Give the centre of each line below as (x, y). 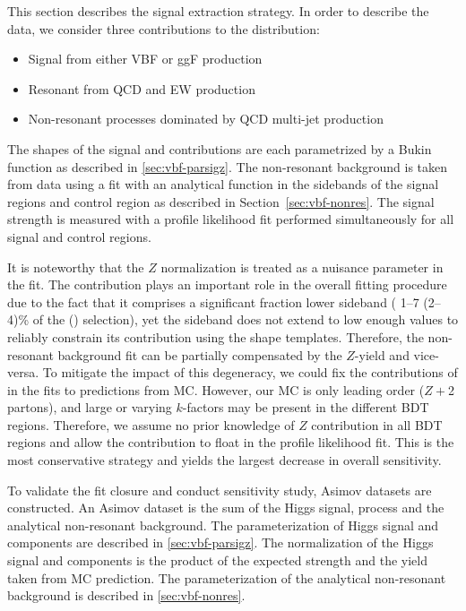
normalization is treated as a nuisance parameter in (302, 267)
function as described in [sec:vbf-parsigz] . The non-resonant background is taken (228, 166)
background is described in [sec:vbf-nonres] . (126, 595)
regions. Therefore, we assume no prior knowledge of (151, 424)
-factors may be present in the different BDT (306, 407)
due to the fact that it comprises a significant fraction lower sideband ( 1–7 (213, 301)
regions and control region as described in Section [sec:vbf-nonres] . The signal (221, 201)
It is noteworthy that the (76, 267)
